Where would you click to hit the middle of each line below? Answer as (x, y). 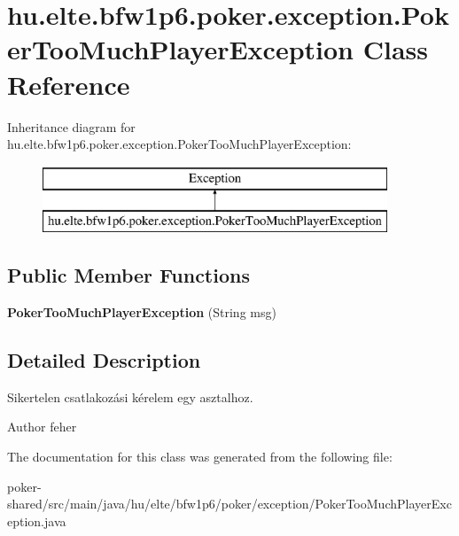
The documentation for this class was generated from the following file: (200, 457)
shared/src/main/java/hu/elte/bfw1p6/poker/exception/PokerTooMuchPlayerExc (229, 504)
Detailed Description (104, 360)
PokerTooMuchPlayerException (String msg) (142, 312)
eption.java (37, 520)
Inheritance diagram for (71, 126)
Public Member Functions (128, 275)
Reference (69, 84)
